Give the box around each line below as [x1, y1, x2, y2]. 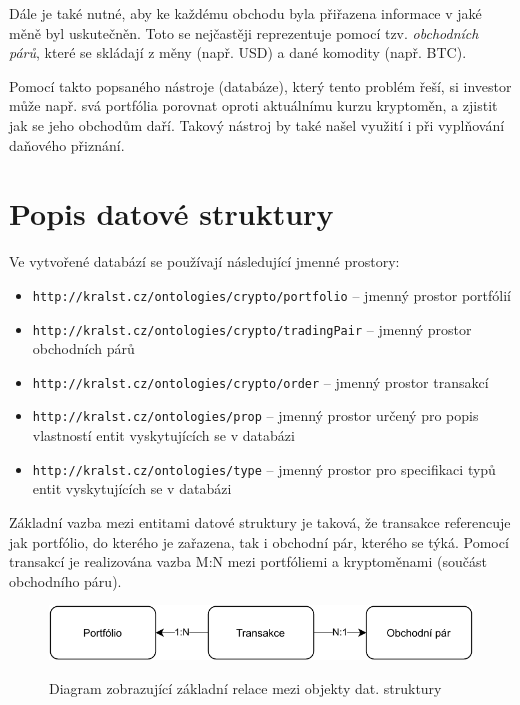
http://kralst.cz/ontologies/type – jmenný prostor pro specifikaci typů [32, 458, 496, 479]
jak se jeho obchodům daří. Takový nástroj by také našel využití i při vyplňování [9, 114, 505, 135]
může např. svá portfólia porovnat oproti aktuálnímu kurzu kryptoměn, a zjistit [9, 95, 498, 116]
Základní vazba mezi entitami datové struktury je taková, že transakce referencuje [9, 511, 511, 532]
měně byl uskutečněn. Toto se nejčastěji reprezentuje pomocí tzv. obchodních [9, 22, 479, 43]
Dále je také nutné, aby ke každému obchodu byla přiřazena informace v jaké [9, 3, 482, 23]
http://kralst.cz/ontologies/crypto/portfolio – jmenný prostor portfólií [32, 284, 511, 305]
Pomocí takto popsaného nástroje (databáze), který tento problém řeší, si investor [9, 75, 512, 96]
